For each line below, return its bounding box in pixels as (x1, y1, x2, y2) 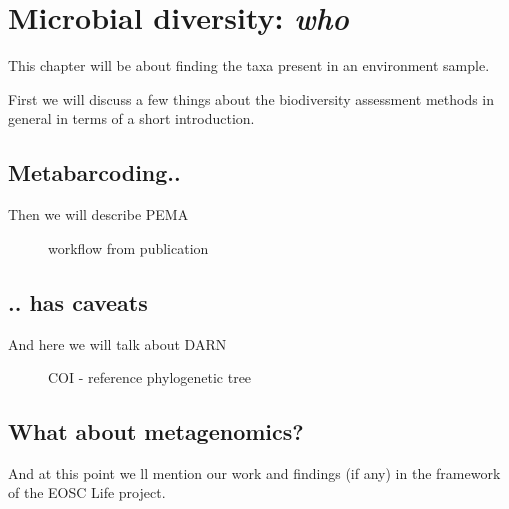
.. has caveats (8, 286, 148, 317)
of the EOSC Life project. (8, 482, 166, 503)
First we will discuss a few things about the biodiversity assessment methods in (8, 88, 495, 109)
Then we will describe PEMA (8, 204, 189, 225)
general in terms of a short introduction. (8, 108, 255, 129)
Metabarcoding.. (8, 157, 181, 188)
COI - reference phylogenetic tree (48, 367, 252, 388)
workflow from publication (48, 237, 209, 258)
